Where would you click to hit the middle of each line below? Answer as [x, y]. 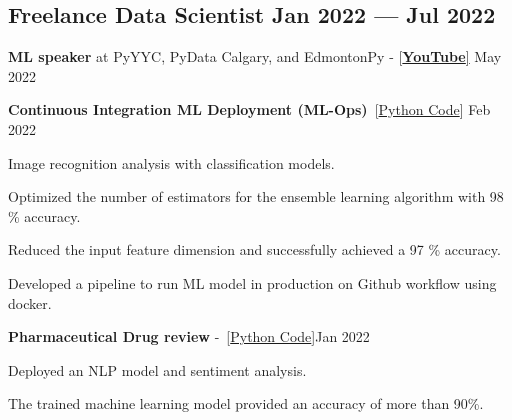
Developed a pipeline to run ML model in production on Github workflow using [252, 282]
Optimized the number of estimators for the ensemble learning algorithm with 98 [256, 196]
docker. [30, 302]
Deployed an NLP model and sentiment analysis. [157, 369]
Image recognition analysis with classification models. [171, 162]
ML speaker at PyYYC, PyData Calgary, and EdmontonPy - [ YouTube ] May [255, 56]
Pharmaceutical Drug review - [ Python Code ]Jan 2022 [189, 336]
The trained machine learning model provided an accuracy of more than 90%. [246, 403]
